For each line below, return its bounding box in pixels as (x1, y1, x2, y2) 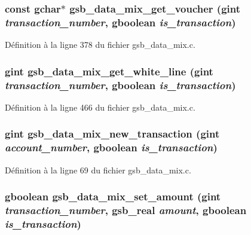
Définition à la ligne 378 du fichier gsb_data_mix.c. (5, 38, 195, 51)
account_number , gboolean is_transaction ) (5, 140, 218, 155)
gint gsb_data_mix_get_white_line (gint (5, 63, 213, 78)
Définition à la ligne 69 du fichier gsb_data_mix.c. (5, 163, 191, 176)
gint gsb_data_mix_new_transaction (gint (5, 126, 220, 141)
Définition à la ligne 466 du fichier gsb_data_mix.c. (5, 100, 195, 113)
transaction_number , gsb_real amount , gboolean (5, 203, 247, 218)
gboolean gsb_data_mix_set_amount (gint (5, 189, 221, 204)
